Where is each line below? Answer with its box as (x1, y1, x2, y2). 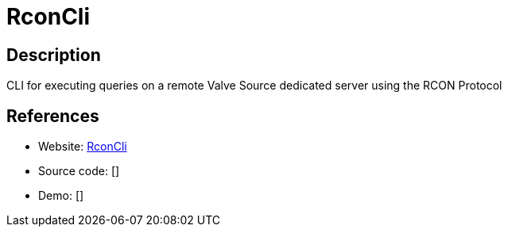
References (6, 105, 99, 126)
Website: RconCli (38, 139, 127, 154)
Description (6, 44, 101, 65)
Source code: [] (38, 164, 120, 178)
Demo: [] (38, 189, 84, 203)
